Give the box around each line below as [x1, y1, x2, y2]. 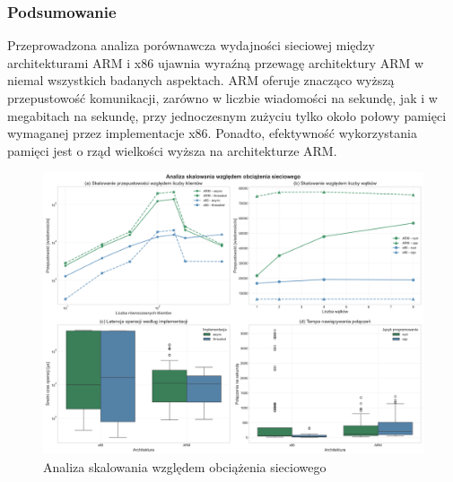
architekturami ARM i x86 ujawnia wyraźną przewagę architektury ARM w [7, 53, 424, 72]
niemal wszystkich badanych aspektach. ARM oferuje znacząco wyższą [7, 71, 395, 90]
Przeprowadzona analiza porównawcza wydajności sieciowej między [7, 36, 375, 55]
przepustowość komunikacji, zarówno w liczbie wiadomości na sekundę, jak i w [7, 89, 438, 107]
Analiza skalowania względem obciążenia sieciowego [43, 457, 327, 476]
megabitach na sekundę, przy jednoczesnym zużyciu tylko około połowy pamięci [7, 106, 447, 125]
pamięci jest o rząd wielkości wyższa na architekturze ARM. [7, 141, 337, 159]
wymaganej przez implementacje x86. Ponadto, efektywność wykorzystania [7, 124, 417, 142]
